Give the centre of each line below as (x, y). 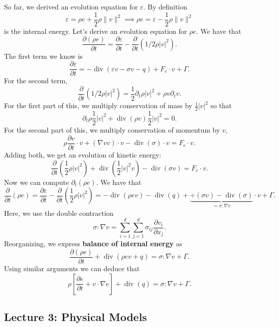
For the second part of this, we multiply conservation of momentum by (112, 130)
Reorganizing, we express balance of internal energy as (93, 244)
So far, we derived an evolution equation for (71, 6)
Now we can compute (37, 182)
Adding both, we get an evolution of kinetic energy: (83, 154)
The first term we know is (43, 56)
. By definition (165, 6)
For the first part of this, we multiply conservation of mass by (98, 105)
